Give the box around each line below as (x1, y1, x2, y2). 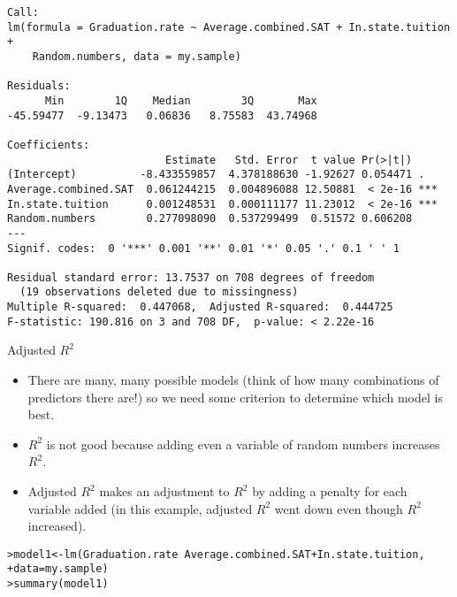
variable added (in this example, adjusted (27, 499, 253, 517)
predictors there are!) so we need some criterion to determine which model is (27, 387, 443, 406)
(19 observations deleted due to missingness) (19, 286, 299, 299)
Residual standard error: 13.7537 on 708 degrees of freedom (7, 271, 375, 284)
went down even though (274, 499, 403, 517)
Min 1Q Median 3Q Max (44, 94, 317, 107)
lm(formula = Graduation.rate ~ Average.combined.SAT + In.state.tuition (7, 20, 451, 34)
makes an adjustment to (99, 482, 230, 500)
